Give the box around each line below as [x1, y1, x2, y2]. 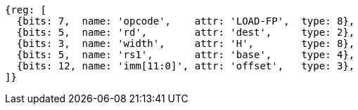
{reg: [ [5, 4, 47, 15]
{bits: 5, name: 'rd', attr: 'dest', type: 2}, [16, 27, 355, 38]
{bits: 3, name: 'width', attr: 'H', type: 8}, [16, 38, 355, 49]
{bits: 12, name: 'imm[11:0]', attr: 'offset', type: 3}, [16, 60, 355, 71]
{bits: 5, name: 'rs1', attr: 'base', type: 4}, [16, 49, 355, 60]
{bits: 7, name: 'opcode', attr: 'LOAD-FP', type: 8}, [16, 15, 355, 27]
